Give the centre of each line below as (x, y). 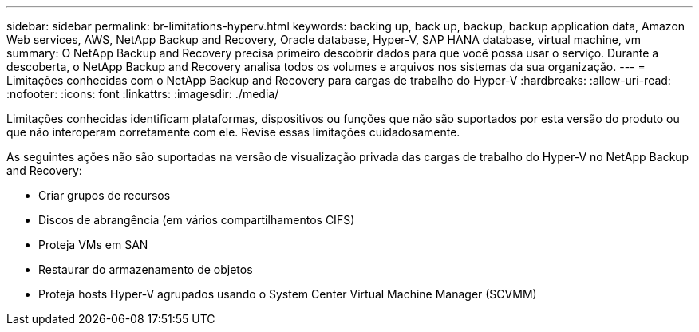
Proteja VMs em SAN (93, 245)
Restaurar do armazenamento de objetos (146, 269)
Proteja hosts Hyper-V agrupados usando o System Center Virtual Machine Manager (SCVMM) (288, 294)
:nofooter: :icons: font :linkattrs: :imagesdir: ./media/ (143, 94)
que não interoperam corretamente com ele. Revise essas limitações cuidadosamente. (233, 132)
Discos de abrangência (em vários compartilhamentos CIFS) (197, 220)
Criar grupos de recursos (105, 195)
